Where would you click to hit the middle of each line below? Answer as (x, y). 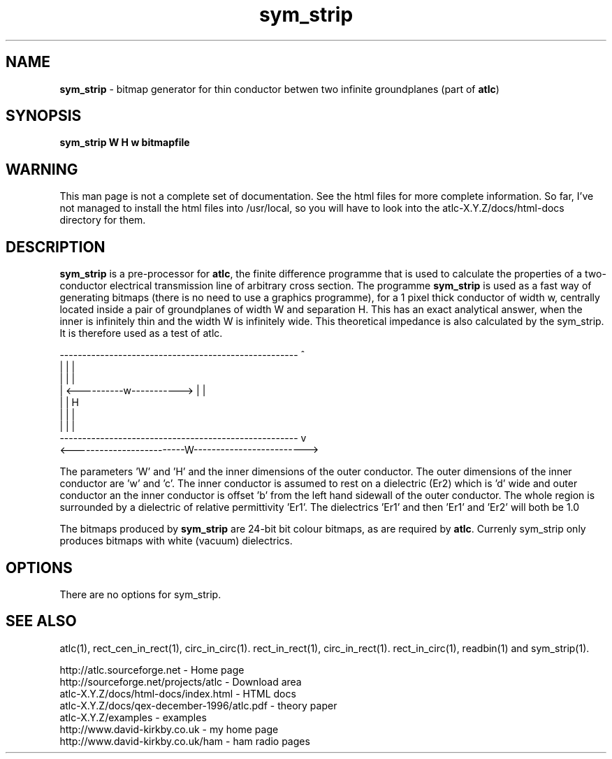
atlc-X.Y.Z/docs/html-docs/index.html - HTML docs (178, 693)
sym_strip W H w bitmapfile (125, 143)
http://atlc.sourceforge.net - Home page (152, 670)
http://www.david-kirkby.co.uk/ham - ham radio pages (185, 741)
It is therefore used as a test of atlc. (141, 333)
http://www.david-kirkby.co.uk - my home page (169, 729)
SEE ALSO (41, 621)
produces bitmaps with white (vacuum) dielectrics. (176, 541)
